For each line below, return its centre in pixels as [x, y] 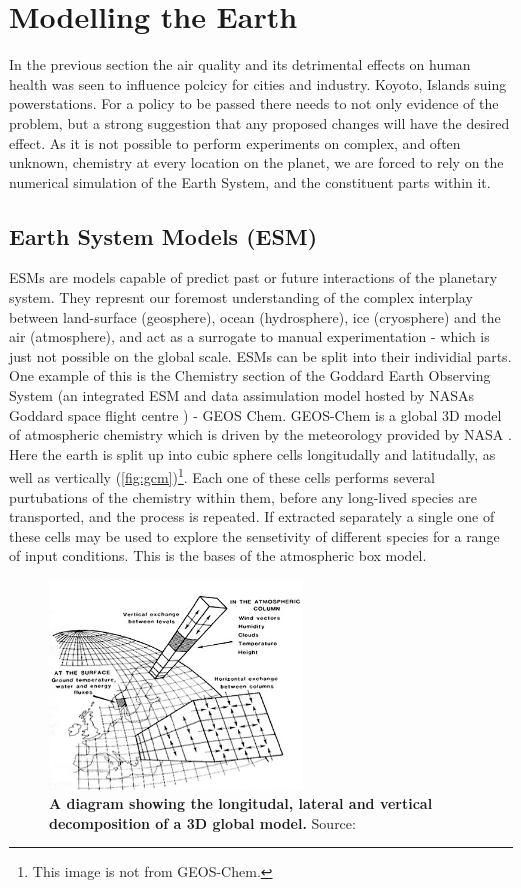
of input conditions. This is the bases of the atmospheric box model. [218, 555]
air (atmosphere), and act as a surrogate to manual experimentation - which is [249, 336]
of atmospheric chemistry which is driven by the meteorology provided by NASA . [260, 434]
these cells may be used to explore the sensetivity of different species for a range [254, 535]
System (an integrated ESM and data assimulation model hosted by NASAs [241, 395]
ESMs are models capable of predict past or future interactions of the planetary [253, 277]
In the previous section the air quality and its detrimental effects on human [240, 64]
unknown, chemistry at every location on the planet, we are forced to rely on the [256, 162]
